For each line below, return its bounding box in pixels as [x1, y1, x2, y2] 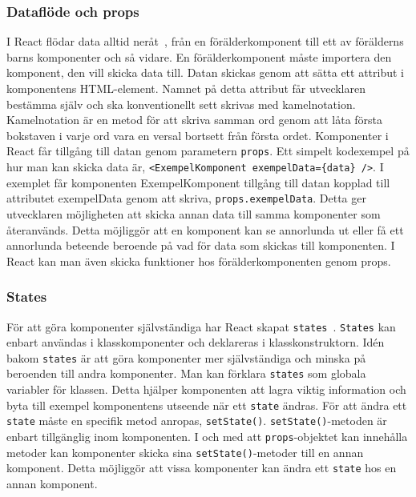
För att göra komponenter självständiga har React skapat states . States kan [6, 318, 396, 335]
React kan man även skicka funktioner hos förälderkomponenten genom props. [6, 252, 391, 269]
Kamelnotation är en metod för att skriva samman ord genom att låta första [6, 111, 383, 128]
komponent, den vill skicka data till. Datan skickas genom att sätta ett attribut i [6, 64, 404, 81]
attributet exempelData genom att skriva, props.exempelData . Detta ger [6, 190, 366, 206]
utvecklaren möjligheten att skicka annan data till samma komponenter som [6, 205, 381, 222]
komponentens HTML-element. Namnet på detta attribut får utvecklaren [6, 80, 366, 96]
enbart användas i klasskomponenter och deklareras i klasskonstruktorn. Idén [6, 334, 385, 351]
